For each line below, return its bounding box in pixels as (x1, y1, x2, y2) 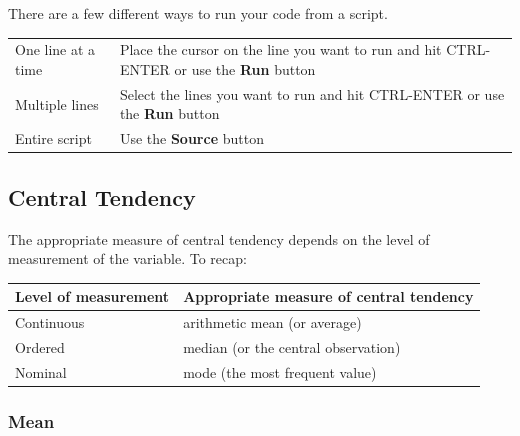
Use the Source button (119, 128, 264, 149)
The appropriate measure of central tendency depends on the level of (8, 228, 430, 249)
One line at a (15, 39, 96, 60)
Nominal (15, 361, 67, 382)
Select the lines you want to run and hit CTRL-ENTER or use (119, 83, 505, 104)
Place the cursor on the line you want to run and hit (119, 39, 442, 60)
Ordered (15, 336, 65, 357)
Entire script (15, 128, 92, 149)
